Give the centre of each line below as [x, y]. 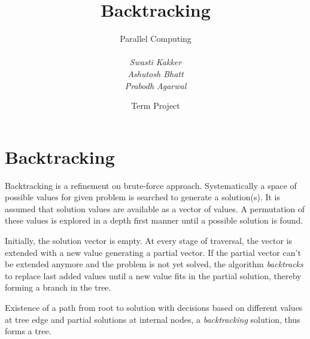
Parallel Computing [156, 39]
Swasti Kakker [156, 62]
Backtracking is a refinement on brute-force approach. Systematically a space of [151, 185]
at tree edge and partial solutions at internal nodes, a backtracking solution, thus [153, 319]
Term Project [156, 106]
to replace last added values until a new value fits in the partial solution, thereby [153, 275]
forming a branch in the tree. [58, 287]
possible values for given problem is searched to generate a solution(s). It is [143, 197]
